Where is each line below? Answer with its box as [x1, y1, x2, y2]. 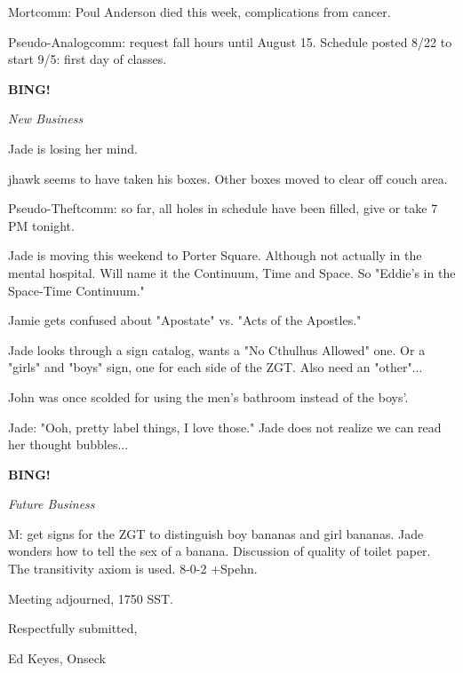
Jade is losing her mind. [8, 139, 138, 157]
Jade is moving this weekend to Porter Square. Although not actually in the [8, 246, 422, 265]
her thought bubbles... [8, 435, 129, 454]
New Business [8, 109, 84, 128]
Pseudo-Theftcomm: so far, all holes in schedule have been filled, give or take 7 [8, 199, 438, 218]
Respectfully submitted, [8, 619, 138, 637]
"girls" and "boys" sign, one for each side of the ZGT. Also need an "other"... [8, 358, 423, 376]
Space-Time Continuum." [8, 281, 145, 299]
